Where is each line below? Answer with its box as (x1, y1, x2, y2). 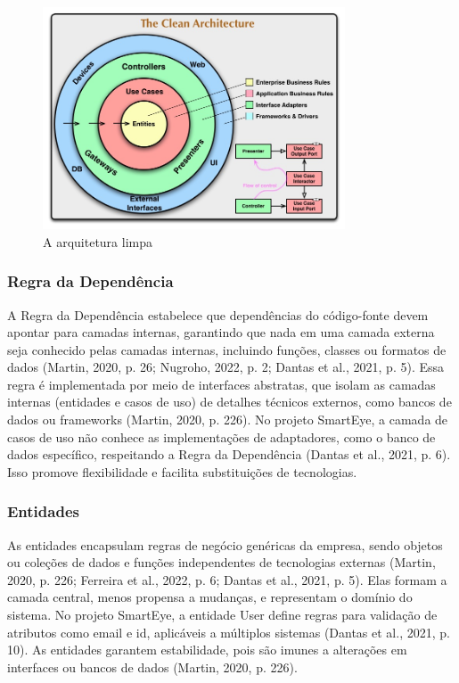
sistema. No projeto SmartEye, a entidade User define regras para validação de (7, 605, 438, 624)
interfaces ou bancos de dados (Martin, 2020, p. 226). (7, 657, 298, 676)
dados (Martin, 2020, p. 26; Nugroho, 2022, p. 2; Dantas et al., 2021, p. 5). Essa (7, 358, 445, 376)
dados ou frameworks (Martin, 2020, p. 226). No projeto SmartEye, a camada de (7, 410, 448, 429)
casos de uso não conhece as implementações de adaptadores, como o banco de (7, 427, 436, 446)
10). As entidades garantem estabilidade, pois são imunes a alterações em (7, 640, 407, 659)
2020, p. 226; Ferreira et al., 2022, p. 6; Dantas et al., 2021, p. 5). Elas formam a (7, 570, 447, 588)
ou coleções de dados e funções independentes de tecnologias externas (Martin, (7, 553, 436, 572)
